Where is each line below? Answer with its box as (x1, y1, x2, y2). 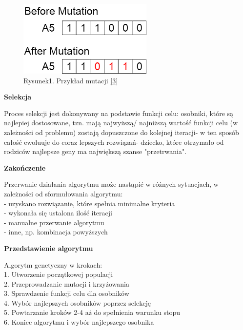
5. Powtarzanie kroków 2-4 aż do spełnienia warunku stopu (4, 307, 181, 317)
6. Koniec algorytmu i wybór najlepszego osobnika (4, 317, 154, 327)
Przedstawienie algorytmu (4, 243, 93, 253)
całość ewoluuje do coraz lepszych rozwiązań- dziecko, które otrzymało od (4, 136, 224, 147)
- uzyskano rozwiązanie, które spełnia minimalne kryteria (4, 198, 175, 208)
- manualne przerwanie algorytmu (4, 217, 104, 227)
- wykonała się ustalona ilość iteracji (4, 208, 112, 218)
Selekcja (4, 92, 32, 102)
